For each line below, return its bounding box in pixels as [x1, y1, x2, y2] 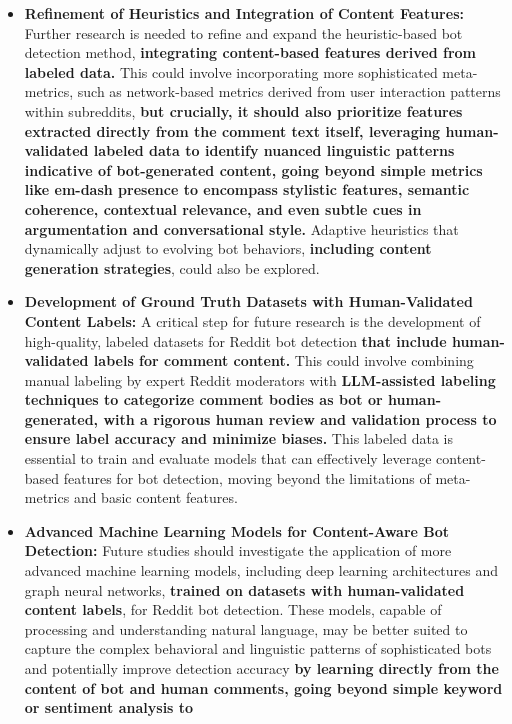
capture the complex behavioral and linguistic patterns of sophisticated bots [24, 638, 492, 659]
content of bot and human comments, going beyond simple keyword [24, 677, 503, 698]
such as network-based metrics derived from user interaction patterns [77, 81, 501, 102]
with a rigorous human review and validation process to [103, 408, 497, 429]
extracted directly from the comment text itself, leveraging [24, 120, 441, 141]
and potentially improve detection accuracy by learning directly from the [24, 658, 499, 678]
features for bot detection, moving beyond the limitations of [63, 467, 431, 488]
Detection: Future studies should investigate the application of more [24, 540, 452, 561]
